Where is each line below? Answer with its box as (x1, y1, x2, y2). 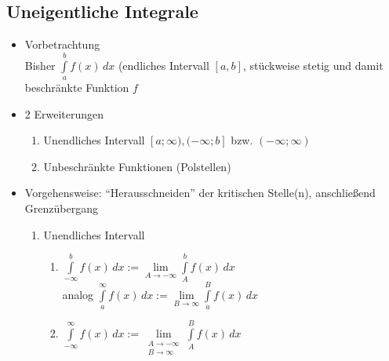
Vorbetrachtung (24, 36, 100, 53)
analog (62, 286, 94, 303)
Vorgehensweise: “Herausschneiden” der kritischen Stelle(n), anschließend (24, 184, 376, 201)
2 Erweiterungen (24, 105, 104, 122)
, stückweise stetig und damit (242, 57, 384, 73)
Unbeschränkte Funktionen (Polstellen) (43, 158, 231, 174)
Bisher (24, 57, 56, 73)
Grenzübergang (24, 199, 98, 216)
